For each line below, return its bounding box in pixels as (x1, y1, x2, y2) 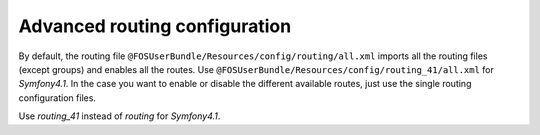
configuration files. (18, 91, 97, 104)
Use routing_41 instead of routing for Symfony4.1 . (18, 110, 221, 122)
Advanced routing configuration (18, 15, 292, 37)
